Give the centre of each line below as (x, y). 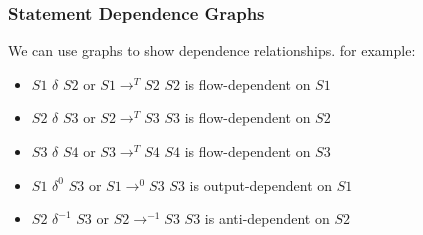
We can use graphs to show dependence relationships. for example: (212, 50)
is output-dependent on (261, 184)
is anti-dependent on (267, 218)
